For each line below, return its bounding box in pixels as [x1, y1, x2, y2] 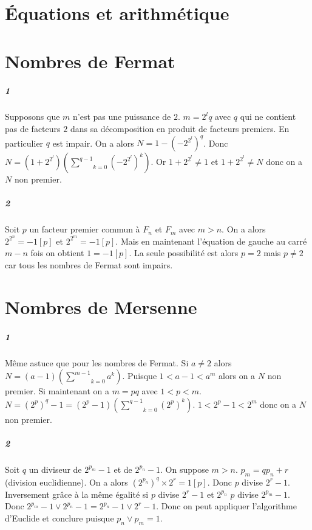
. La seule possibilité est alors [129, 246, 239, 259]
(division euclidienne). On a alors [5, 475, 128, 488]
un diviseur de [29, 462, 82, 475]
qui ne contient [240, 110, 296, 123]
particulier [5, 136, 44, 148]
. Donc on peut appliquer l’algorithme [156, 500, 297, 512]
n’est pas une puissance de [73, 110, 171, 123]
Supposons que [5, 110, 60, 123]
